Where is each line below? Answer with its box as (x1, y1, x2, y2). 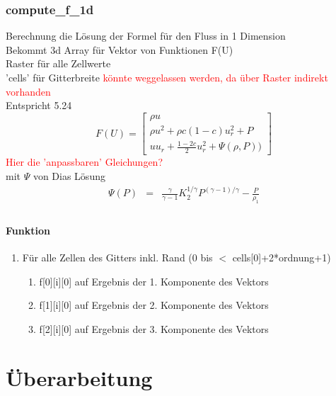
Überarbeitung (6, 363, 153, 392)
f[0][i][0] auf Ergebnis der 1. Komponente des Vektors (39, 273, 269, 288)
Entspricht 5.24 (6, 98, 72, 113)
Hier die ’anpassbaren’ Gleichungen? (6, 154, 163, 169)
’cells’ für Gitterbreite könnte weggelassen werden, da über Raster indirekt (6, 70, 328, 84)
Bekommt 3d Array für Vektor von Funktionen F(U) (6, 42, 233, 57)
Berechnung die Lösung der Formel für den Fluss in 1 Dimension (6, 28, 286, 43)
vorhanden (6, 84, 51, 98)
